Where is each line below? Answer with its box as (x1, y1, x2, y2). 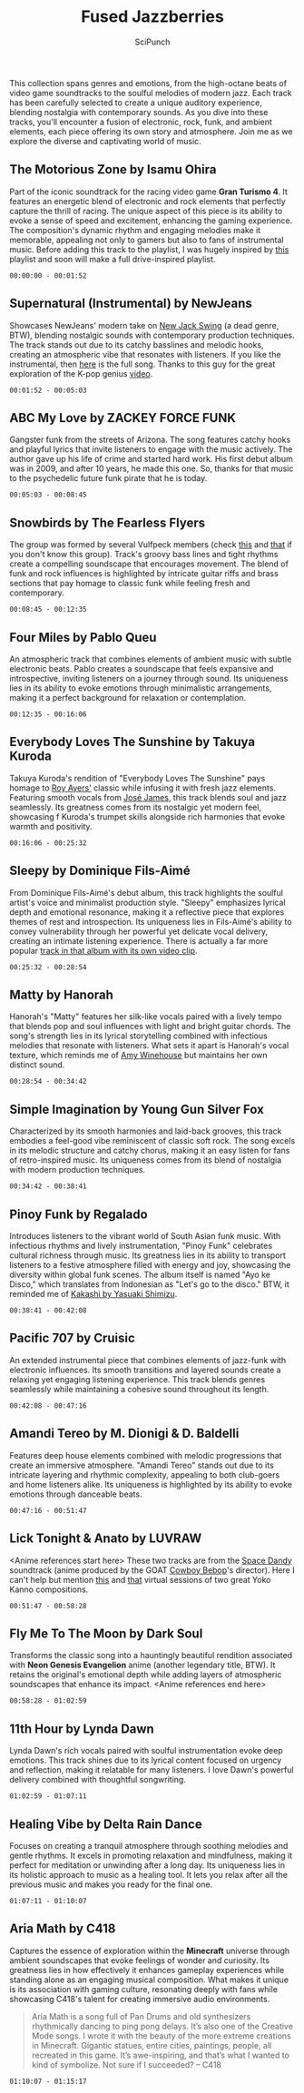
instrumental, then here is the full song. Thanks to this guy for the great (9, 359, 276, 369)
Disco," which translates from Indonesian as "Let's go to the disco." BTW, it (9, 1279, 290, 1290)
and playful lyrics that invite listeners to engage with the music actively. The (9, 444, 293, 455)
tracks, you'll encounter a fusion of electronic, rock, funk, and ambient (9, 116, 272, 127)
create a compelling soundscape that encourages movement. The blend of (9, 558, 289, 569)
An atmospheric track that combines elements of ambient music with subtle (9, 653, 292, 664)
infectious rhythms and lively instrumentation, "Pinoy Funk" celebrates (9, 1241, 273, 1252)
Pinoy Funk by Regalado (9, 1206, 148, 1222)
